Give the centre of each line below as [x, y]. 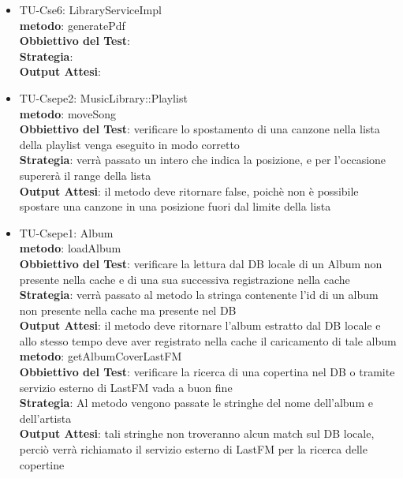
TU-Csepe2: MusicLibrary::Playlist [103, 97]
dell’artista [45, 418]
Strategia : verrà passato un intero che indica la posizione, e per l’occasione [203, 160]
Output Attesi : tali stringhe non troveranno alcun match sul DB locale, [197, 433]
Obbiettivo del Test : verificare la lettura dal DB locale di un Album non [201, 263]
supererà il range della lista [85, 175]
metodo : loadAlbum [70, 248]
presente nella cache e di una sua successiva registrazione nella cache [185, 279]
